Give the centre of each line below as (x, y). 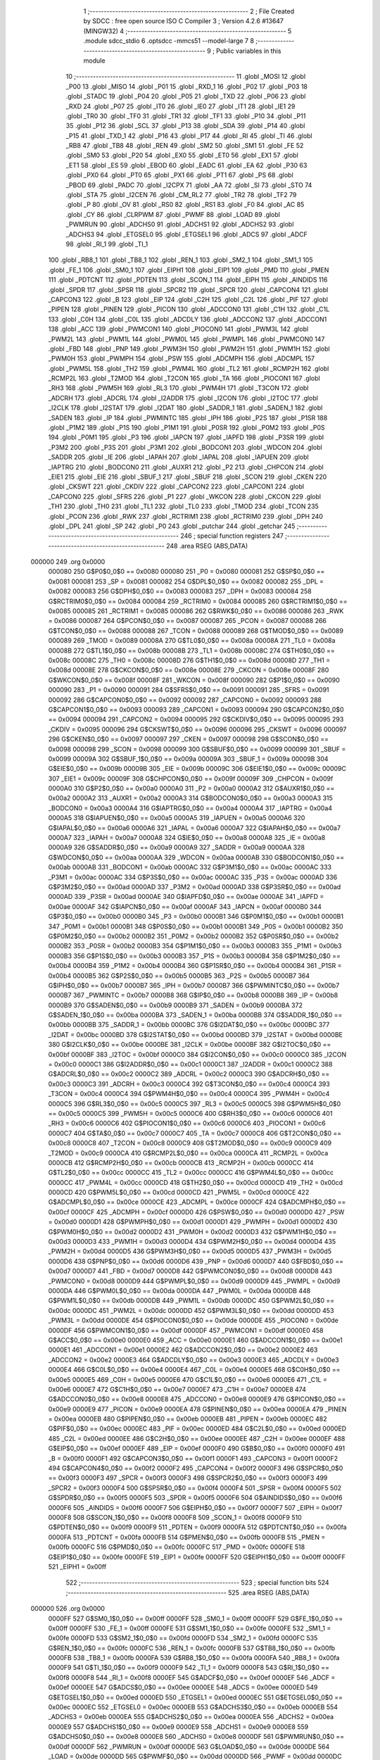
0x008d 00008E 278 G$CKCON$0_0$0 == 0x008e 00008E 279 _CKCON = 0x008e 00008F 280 (189, 670)
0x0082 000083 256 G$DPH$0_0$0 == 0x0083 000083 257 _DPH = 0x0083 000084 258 (180, 591)
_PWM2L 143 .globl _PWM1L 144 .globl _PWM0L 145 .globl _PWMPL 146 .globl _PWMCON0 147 (186, 339)
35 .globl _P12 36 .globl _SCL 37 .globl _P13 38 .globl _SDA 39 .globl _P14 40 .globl (185, 126)
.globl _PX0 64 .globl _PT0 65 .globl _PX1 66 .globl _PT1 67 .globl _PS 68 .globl (179, 175)
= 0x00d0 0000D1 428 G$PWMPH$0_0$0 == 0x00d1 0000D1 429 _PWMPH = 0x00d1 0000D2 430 (193, 1222)
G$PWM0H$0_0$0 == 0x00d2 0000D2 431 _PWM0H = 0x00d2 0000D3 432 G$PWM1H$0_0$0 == (192, 1231)
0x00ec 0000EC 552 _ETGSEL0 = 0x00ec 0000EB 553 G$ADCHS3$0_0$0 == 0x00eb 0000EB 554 (193, 1707)
